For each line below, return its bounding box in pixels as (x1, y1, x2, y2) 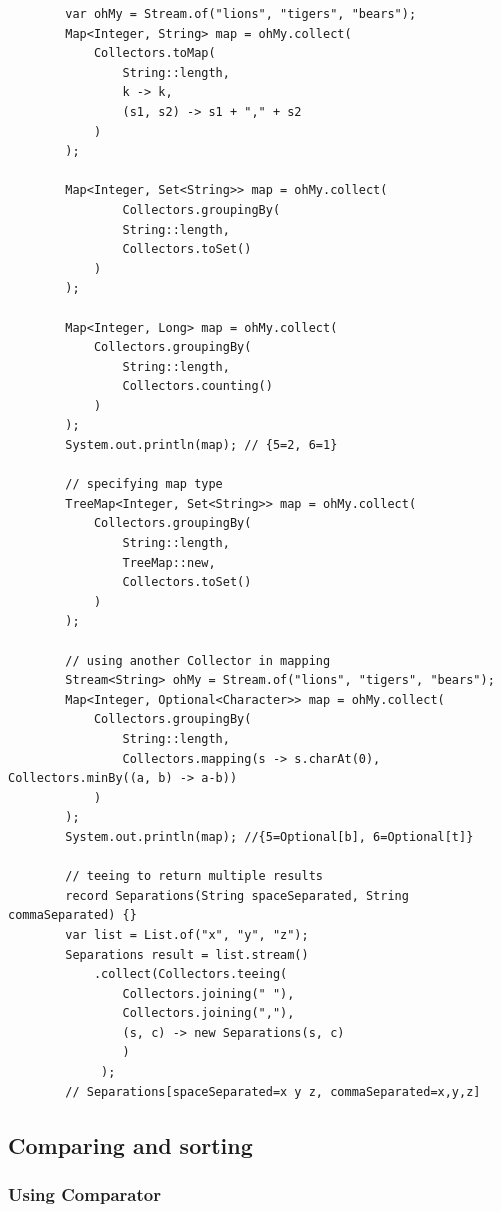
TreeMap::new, (122, 555, 216, 570)
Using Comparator (8, 1181, 161, 1206)
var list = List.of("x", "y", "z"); (65, 927, 309, 942)
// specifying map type (65, 477, 223, 492)
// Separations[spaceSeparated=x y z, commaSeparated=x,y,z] (65, 1084, 481, 1099)
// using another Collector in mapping (65, 653, 331, 668)
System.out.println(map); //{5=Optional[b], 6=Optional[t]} (65, 829, 474, 844)
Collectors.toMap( (93, 46, 216, 61)
